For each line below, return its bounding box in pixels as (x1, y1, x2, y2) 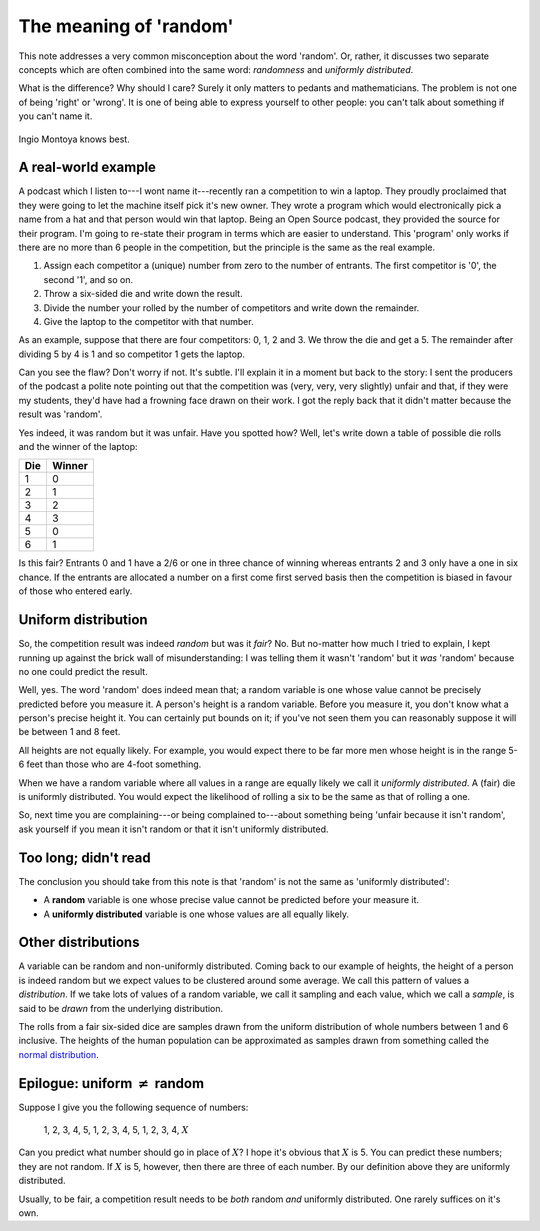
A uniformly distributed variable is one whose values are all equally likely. (43, 908, 350, 920)
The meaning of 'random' (18, 15, 234, 37)
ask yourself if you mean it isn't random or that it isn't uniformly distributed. (18, 823, 329, 835)
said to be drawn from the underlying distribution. (18, 1002, 224, 1014)
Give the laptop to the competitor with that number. (43, 315, 254, 327)
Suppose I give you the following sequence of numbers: (18, 1101, 249, 1113)
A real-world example (18, 159, 157, 176)
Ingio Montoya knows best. (18, 133, 130, 145)
